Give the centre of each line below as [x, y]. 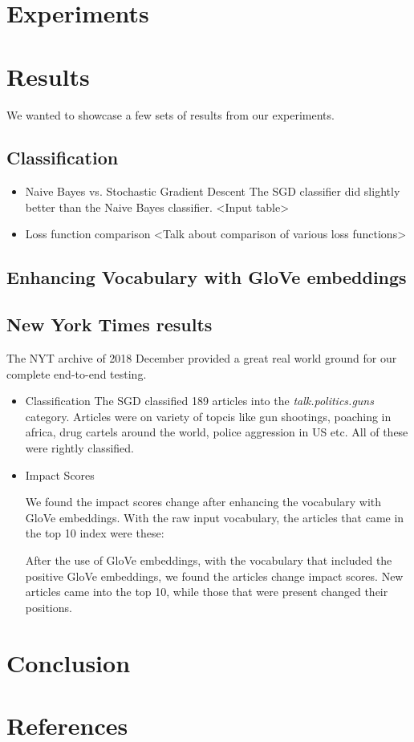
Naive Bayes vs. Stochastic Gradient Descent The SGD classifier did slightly [213, 191]
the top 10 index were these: [95, 533]
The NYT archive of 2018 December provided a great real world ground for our [202, 358]
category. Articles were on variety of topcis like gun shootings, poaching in [208, 416]
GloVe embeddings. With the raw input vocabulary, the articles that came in [215, 517]
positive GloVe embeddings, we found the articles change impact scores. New [214, 576]
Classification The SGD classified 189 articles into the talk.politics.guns [199, 401]
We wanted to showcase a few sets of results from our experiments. [170, 114]
